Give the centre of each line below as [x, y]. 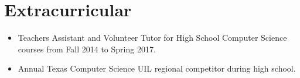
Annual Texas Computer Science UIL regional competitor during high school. [157, 68]
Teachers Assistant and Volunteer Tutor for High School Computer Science [152, 38]
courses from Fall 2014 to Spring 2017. [87, 49]
